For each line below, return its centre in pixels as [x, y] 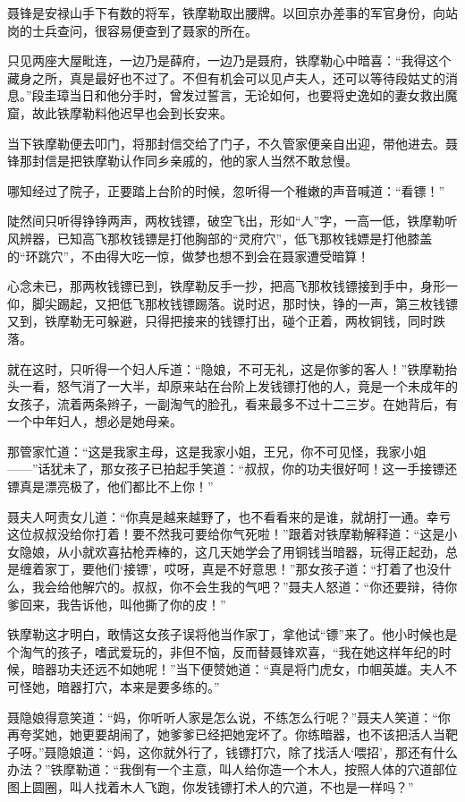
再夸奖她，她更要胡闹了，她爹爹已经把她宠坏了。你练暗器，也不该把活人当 [226, 734]
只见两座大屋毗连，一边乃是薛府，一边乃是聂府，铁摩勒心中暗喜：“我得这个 [229, 60]
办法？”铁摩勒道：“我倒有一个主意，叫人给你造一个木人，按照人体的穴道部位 [232, 769]
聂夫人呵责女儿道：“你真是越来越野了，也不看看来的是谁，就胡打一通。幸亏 [229, 516]
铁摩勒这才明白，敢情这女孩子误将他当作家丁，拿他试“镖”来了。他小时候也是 [232, 634]
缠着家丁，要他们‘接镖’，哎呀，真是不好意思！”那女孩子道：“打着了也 [223, 569]
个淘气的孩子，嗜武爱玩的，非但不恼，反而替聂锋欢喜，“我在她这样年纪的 [223, 651]
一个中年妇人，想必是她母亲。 [95, 421]
